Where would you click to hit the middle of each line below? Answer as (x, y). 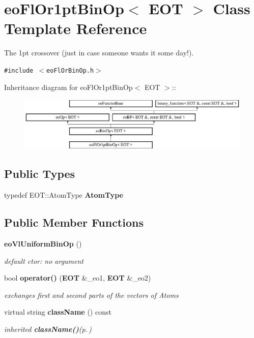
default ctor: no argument (44, 260)
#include (19, 70)
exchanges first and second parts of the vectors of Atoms (91, 295)
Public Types (40, 174)
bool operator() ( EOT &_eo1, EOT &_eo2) (78, 278)
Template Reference (76, 28)
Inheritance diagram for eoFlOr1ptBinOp (68, 87)
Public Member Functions (74, 222)
